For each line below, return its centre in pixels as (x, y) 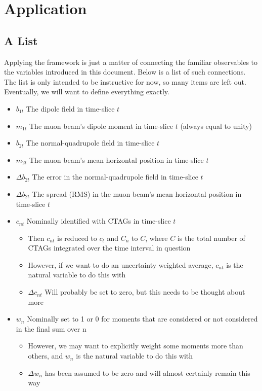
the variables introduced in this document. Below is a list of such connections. (125, 72)
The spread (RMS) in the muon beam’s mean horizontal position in (137, 193)
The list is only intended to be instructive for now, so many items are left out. (125, 81)
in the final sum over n (51, 328)
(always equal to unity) (216, 126)
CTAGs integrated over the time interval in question (109, 248)
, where (157, 238)
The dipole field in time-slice (70, 108)
